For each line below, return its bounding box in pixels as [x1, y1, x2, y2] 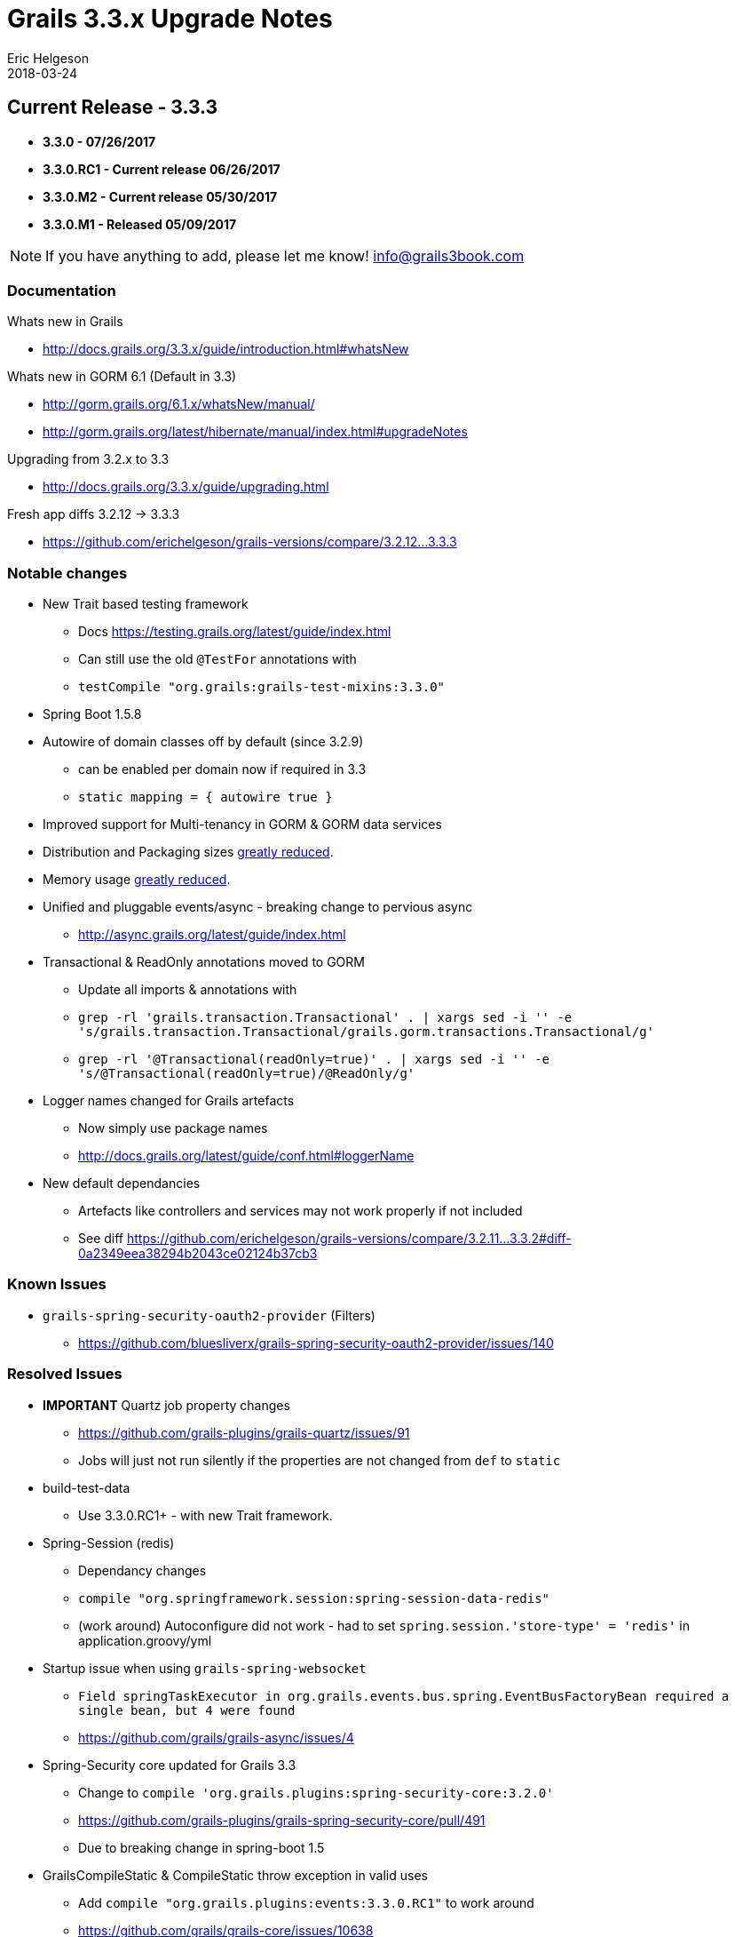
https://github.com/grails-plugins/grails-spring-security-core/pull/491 [78, 1812, 486, 1828]
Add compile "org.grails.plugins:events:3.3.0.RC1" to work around [78, 1894, 534, 1910]
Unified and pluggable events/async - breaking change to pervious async [43, 899, 473, 915]
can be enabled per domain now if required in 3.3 [78, 761, 367, 777]
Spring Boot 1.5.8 [43, 706, 142, 722]
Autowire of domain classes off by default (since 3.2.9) [43, 734, 364, 750]
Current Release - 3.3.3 [7, 96, 218, 119]
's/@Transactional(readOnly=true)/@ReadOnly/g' [78, 1066, 415, 1081]
